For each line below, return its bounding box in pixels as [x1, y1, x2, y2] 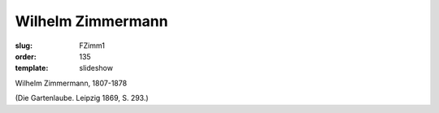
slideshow [79, 63, 114, 73]
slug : [15, 41, 33, 50]
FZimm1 [79, 41, 106, 50]
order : [15, 51, 37, 61]
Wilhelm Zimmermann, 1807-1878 [15, 78, 128, 88]
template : [15, 63, 49, 73]
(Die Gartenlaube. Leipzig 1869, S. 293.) [15, 93, 150, 103]
